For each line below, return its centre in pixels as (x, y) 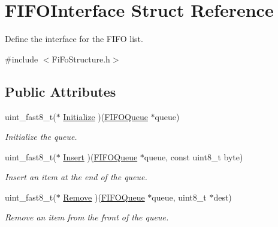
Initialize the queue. (41, 137)
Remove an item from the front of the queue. (87, 217)
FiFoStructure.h (81, 59)
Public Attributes (61, 91)
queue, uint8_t (179, 197)
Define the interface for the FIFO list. (74, 39)
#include (22, 59)
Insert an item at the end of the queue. (76, 177)
